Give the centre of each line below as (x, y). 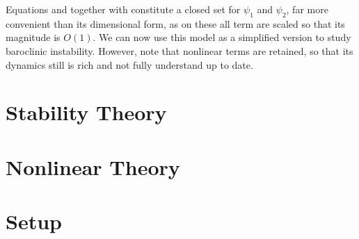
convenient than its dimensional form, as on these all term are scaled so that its (175, 23)
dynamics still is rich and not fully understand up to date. (129, 64)
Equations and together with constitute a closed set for (123, 9)
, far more (307, 9)
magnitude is (33, 37)
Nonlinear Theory (93, 166)
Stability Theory (86, 112)
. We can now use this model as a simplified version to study (222, 37)
